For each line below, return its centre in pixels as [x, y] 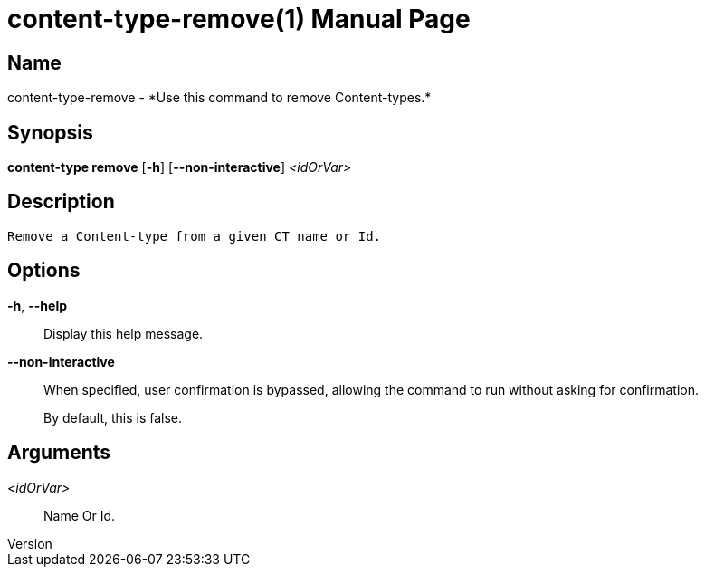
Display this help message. [124, 333]
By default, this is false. [113, 417]
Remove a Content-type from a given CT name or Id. [195, 236]
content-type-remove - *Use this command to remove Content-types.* [219, 98]
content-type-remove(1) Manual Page [239, 19]
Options [44, 271]
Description [61, 202]
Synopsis [50, 132]
